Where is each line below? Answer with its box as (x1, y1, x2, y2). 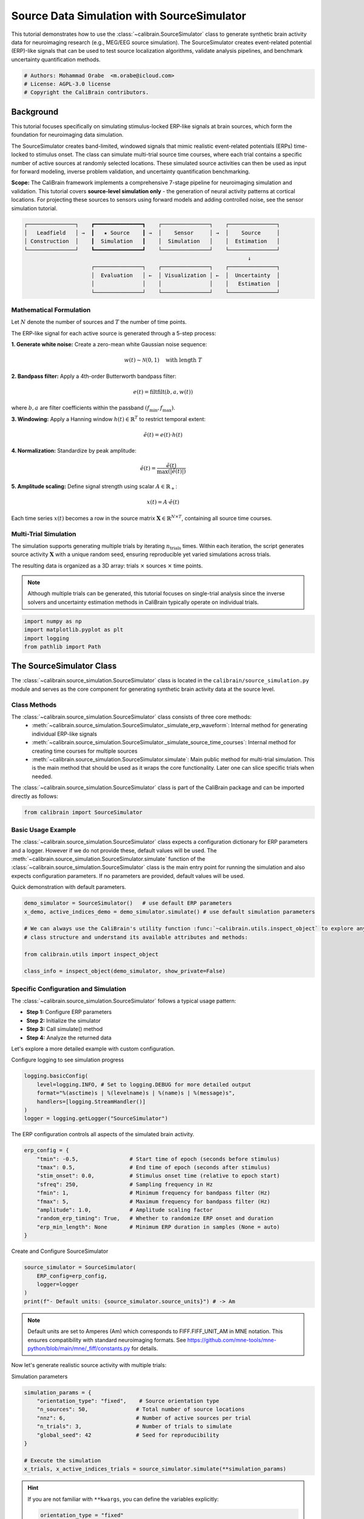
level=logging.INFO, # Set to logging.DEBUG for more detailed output (36, 1081, 252, 1088)
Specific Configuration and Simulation (11, 984, 127, 993)
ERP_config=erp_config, (36, 1272, 107, 1279)
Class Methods (11, 701, 57, 709)
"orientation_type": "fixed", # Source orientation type (36, 1397, 220, 1405)
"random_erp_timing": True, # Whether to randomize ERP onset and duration (36, 1215, 274, 1222)
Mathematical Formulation (11, 306, 91, 314)
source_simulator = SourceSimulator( (24, 1264, 136, 1271)
